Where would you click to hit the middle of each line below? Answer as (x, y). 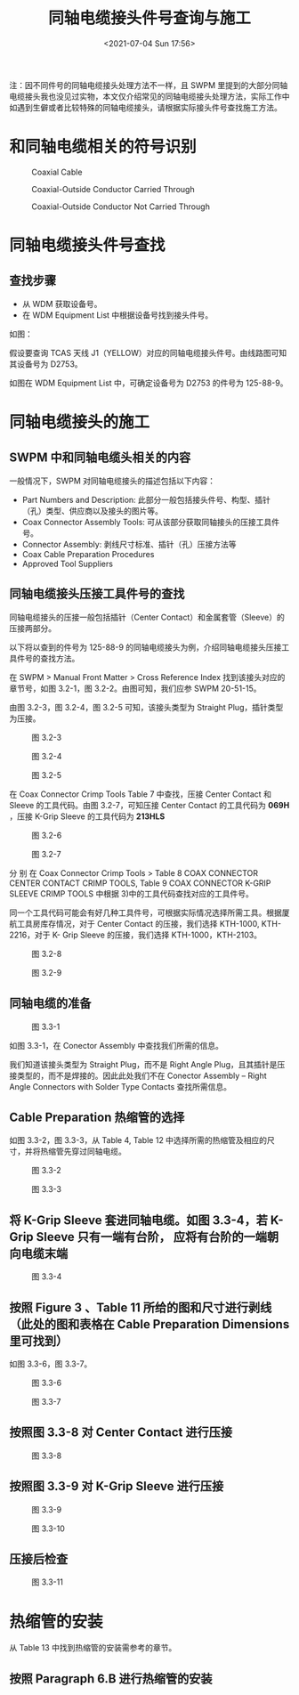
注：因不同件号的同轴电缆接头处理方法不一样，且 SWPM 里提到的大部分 (141, 85)
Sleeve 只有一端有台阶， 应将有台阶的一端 (152, 1237)
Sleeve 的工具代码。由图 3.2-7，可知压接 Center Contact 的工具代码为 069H (149, 805)
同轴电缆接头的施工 (80, 422)
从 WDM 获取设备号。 (62, 304)
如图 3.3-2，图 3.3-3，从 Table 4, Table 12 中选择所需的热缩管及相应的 (138, 1140)
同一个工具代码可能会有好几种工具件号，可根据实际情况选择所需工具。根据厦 (149, 912)
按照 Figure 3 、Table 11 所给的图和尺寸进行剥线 (141, 1307)
